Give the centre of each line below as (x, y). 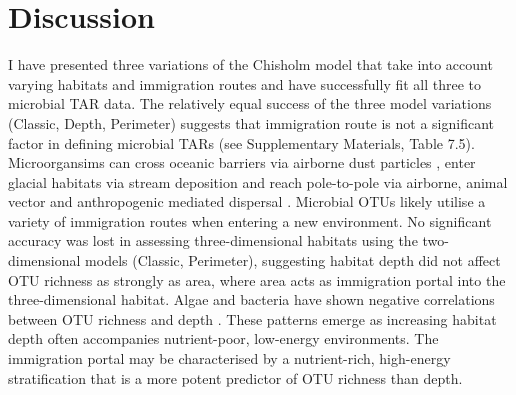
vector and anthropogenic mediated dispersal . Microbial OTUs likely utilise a (247, 201)
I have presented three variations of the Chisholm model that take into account (250, 64)
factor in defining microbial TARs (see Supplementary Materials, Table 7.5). (241, 142)
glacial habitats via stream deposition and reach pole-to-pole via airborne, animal (258, 181)
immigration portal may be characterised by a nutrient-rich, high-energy (229, 358)
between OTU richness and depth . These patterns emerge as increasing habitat (252, 318)
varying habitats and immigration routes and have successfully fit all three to (245, 83)
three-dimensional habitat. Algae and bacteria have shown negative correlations (251, 299)
